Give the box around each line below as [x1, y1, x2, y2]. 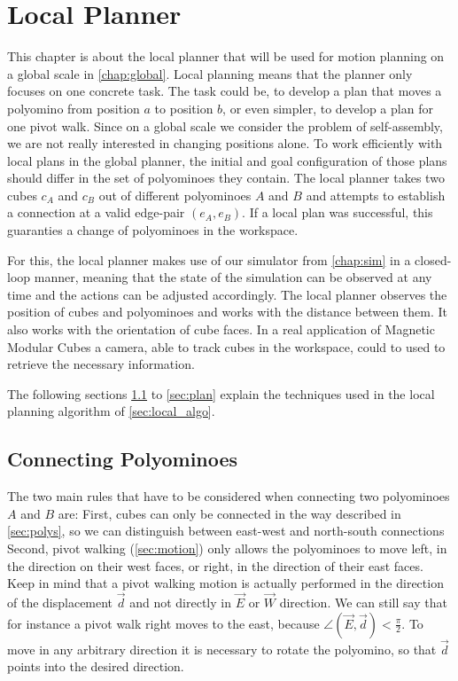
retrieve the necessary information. [7, 355, 195, 373]
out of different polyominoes [98, 185, 252, 204]
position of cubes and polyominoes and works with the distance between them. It [7, 302, 448, 321]
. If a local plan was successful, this [242, 203, 433, 222]
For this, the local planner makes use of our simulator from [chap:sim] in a [7, 250, 411, 269]
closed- [415, 250, 452, 269]
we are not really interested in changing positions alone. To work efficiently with [7, 134, 443, 153]
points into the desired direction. [7, 657, 184, 676]
